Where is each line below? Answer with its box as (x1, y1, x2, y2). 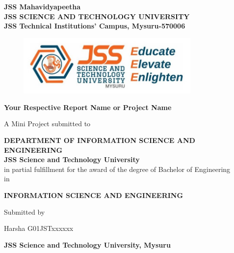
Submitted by (4, 206, 45, 217)
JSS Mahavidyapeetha (4, 1, 80, 11)
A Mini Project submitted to (4, 118, 91, 129)
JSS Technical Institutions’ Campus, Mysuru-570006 (4, 21, 185, 31)
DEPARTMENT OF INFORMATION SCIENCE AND (4, 135, 195, 145)
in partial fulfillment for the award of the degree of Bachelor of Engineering (4, 164, 231, 174)
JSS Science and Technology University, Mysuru (4, 239, 171, 250)
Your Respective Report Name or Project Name (4, 102, 172, 112)
